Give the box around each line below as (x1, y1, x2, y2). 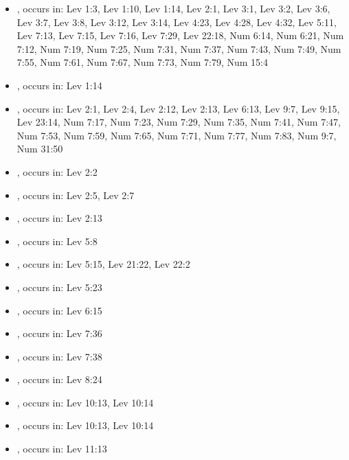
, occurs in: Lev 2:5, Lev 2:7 (16, 187, 135, 202)
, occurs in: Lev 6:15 (16, 303, 102, 317)
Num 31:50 (16, 141, 63, 156)
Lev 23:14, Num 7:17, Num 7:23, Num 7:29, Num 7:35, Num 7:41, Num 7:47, (16, 115, 341, 129)
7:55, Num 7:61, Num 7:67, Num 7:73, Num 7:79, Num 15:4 (16, 55, 268, 69)
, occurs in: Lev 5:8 (16, 233, 98, 248)
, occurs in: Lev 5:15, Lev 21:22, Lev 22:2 (16, 257, 190, 271)
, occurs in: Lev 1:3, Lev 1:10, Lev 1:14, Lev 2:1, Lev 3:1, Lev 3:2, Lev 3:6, (16, 1, 330, 15)
